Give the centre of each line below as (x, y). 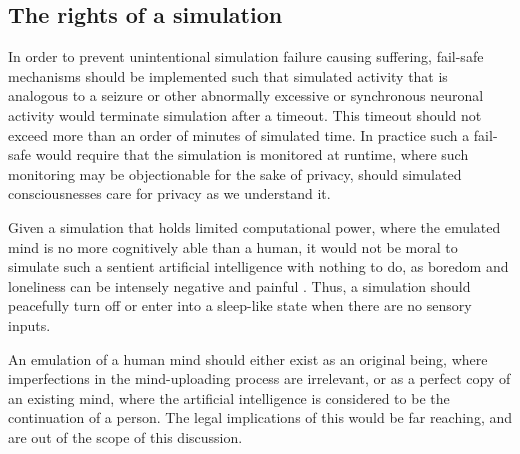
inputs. (29, 324)
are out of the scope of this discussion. (125, 436)
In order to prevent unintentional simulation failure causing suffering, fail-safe (246, 56)
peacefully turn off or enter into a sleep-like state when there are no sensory (240, 305)
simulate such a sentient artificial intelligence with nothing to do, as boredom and (258, 266)
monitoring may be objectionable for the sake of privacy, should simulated (235, 173)
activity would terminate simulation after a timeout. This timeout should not (245, 114)
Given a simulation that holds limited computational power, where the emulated (254, 226)
